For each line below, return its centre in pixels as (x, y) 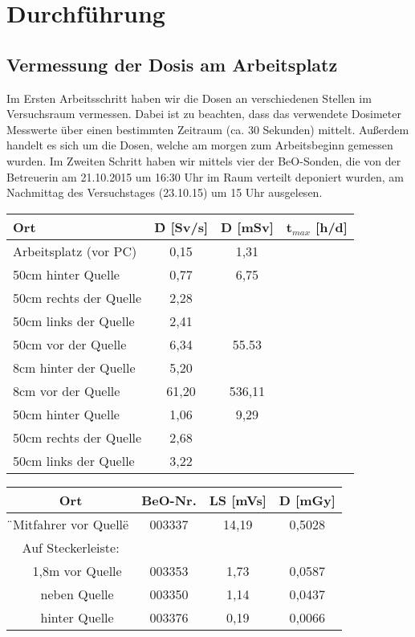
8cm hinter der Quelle (74, 367)
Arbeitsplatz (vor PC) (75, 251)
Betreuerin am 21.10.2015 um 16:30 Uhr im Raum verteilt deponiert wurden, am (205, 176)
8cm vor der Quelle (67, 390)
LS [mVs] (238, 500)
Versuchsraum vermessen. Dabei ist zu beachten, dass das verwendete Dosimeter (204, 114)
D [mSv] (247, 227)
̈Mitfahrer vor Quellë (71, 524)
